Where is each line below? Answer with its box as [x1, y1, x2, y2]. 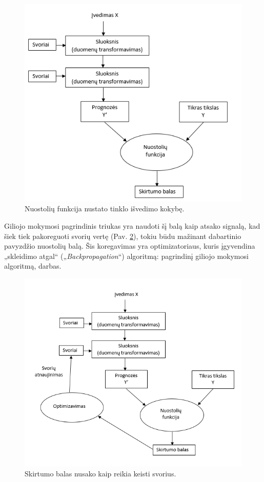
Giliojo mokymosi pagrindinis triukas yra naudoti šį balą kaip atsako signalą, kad [4, 221, 260, 231]
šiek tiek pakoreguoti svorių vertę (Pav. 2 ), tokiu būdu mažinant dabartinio [4, 230, 241, 241]
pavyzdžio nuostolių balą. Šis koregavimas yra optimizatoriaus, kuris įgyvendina [4, 240, 255, 251]
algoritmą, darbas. [4, 260, 62, 271]
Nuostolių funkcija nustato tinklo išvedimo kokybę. [25, 203, 185, 214]
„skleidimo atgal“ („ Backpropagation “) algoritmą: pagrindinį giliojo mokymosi [4, 250, 249, 261]
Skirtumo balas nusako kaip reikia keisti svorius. [25, 468, 176, 479]
